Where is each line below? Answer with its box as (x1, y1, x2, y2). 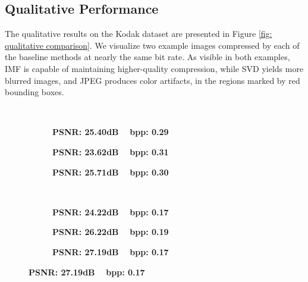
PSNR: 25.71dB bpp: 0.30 (52, 165, 169, 178)
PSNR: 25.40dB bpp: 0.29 (52, 126, 169, 138)
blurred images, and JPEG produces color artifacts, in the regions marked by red (5, 74, 300, 86)
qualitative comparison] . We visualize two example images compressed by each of (5, 39, 300, 51)
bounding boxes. (5, 86, 64, 98)
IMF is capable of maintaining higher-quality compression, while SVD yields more (5, 62, 304, 74)
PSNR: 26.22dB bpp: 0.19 (52, 225, 169, 238)
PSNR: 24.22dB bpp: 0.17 (52, 205, 169, 218)
